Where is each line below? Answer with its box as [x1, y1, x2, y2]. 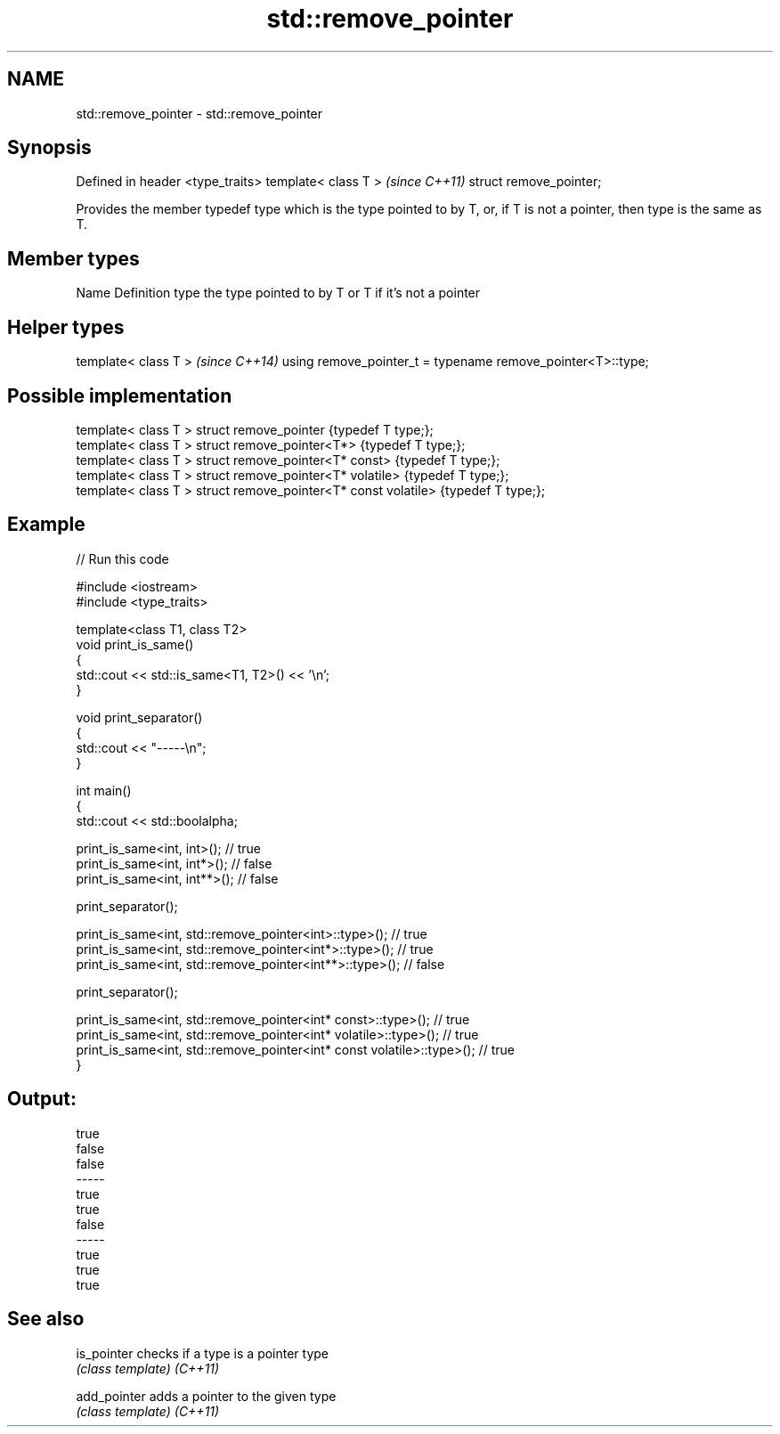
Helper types [7, 315, 125, 338]
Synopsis [7, 136, 92, 159]
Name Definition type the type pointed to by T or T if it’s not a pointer [76, 285, 481, 301]
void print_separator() [76, 709, 203, 725]
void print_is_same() [76, 636, 194, 652]
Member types [7, 247, 140, 270]
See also [7, 1308, 85, 1331]
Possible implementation [7, 384, 232, 407]
